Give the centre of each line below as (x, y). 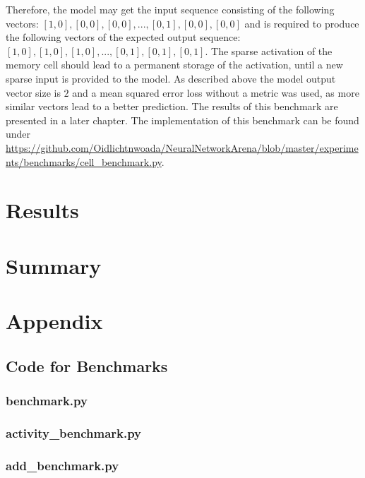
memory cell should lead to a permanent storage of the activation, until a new (174, 65)
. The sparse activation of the (269, 50)
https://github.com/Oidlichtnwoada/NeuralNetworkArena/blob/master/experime (182, 147)
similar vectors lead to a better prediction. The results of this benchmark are (172, 106)
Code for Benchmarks (87, 365)
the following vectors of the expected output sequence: (123, 37)
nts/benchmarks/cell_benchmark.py (84, 161)
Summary (54, 265)
